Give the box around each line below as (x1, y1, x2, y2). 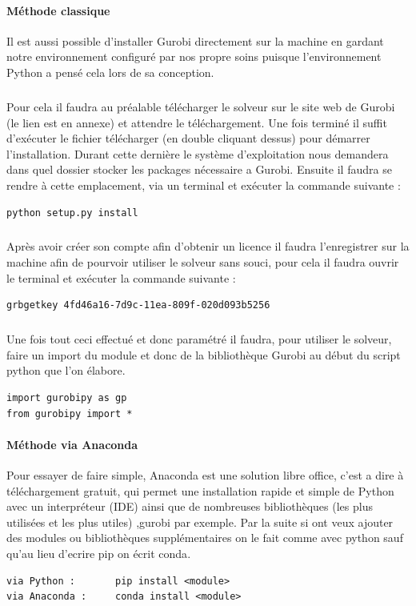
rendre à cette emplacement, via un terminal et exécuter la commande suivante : (6, 176, 401, 193)
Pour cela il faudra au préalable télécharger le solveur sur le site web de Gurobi (6, 98, 395, 114)
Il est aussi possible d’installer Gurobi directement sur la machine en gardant (6, 32, 384, 49)
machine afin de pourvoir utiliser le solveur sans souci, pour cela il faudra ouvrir (6, 254, 399, 271)
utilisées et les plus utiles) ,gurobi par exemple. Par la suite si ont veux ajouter (6, 513, 394, 530)
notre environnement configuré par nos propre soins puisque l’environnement (6, 48, 382, 65)
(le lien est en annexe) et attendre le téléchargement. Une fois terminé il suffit (6, 114, 387, 130)
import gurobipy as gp (6, 392, 127, 404)
